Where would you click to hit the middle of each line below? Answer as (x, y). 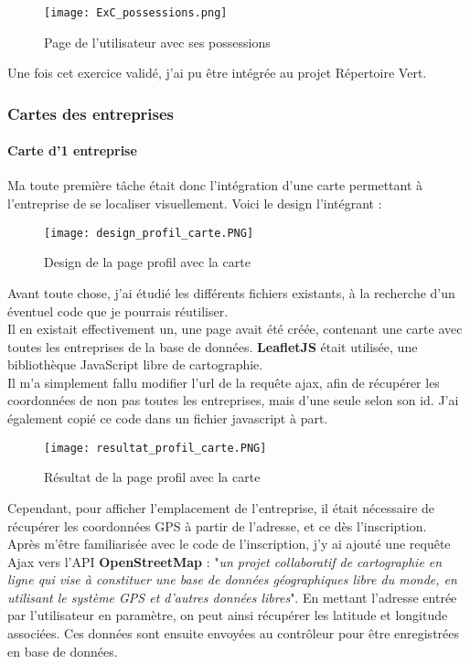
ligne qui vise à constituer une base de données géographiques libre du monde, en (232, 579)
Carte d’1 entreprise (72, 150)
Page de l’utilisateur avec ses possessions (157, 42)
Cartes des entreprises (91, 113)
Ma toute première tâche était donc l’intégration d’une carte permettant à (215, 185)
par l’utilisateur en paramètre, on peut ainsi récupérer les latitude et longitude (228, 615)
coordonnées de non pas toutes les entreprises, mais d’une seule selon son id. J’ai (233, 400)
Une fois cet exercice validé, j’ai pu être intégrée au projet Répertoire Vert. (217, 73)
